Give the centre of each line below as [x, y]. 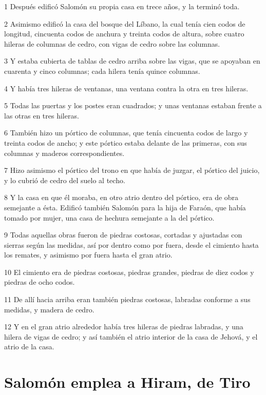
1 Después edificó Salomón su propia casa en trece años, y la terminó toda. [122, 6]
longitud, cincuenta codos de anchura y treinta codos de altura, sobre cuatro [124, 34]
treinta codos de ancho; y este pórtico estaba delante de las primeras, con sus [126, 142]
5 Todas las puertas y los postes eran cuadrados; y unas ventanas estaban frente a [133, 105]
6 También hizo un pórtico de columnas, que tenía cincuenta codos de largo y [126, 133]
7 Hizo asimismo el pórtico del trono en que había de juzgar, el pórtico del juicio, [132, 170]
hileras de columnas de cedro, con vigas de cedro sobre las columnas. [112, 43]
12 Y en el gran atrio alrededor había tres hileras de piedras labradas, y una [124, 327]
